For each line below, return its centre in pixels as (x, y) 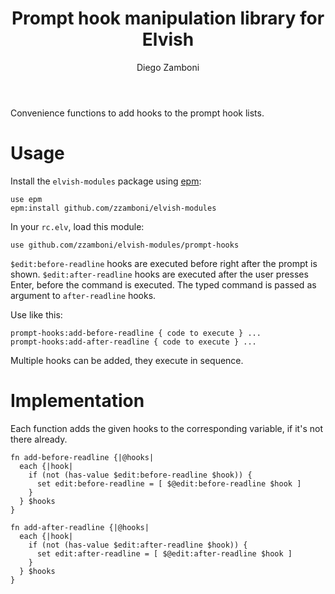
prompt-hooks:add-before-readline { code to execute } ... (136, 333)
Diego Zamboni (168, 67)
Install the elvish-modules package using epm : (106, 181)
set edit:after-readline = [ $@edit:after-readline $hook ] (164, 553)
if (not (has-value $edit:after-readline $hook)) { (138, 545)
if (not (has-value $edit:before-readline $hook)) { (140, 475)
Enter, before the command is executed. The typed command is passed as (163, 284)
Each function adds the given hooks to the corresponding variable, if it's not (166, 428)
